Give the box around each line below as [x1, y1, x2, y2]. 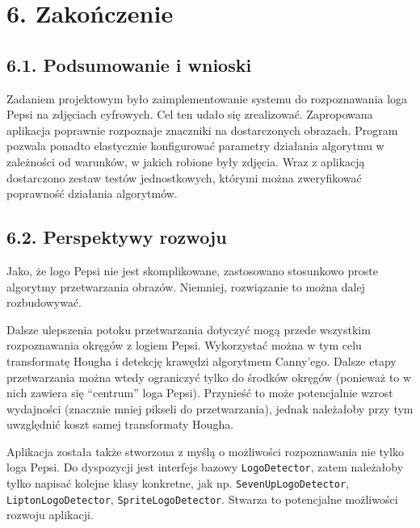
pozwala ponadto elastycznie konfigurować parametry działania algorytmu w [6, 137, 384, 154]
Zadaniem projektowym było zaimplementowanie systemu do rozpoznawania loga [6, 90, 408, 107]
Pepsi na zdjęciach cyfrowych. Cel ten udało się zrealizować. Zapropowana [6, 106, 373, 123]
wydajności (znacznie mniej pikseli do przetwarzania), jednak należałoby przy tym [6, 400, 414, 417]
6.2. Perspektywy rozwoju [6, 224, 227, 249]
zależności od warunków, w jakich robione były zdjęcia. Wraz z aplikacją [6, 153, 365, 170]
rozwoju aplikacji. [6, 506, 94, 523]
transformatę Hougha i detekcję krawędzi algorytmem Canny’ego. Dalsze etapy [6, 352, 397, 369]
